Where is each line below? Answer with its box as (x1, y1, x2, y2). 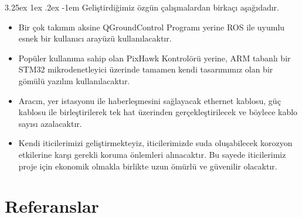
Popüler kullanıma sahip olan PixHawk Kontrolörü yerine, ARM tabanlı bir (18, 51, 291, 64)
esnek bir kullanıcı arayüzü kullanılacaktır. (18, 32, 172, 44)
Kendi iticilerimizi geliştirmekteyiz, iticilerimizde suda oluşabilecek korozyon (18, 137, 293, 149)
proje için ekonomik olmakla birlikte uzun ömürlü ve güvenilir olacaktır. (18, 160, 277, 172)
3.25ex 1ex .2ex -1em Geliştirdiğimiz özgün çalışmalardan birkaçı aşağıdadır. (5, 1, 279, 13)
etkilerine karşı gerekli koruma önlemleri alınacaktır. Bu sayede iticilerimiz (18, 148, 286, 160)
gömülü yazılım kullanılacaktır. (18, 74, 130, 86)
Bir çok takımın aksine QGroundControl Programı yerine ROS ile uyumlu (18, 20, 285, 33)
